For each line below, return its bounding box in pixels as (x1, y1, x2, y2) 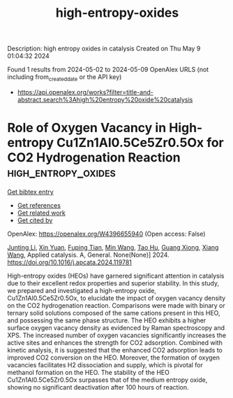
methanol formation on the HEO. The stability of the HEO (7, 368, 170, 376)
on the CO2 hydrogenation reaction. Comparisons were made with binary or (7, 301, 225, 309)
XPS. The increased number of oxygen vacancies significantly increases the (7, 331, 227, 339)
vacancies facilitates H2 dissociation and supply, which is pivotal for (7, 360, 204, 369)
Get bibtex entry (7, 187, 54, 196)
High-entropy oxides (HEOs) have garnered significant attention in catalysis (7, 271, 225, 280)
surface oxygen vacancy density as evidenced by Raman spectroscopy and (7, 323, 225, 332)
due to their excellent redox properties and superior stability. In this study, (7, 278, 220, 287)
